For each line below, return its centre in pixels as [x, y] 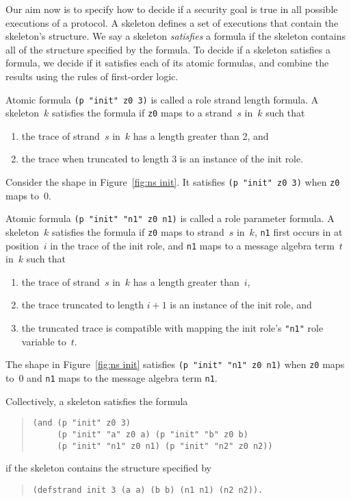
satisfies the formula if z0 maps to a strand [142, 113]
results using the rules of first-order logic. [92, 76]
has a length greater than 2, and [201, 135]
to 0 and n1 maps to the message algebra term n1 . [112, 377]
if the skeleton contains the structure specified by [108, 468]
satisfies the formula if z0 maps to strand [138, 231]
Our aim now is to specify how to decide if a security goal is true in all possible [172, 9]
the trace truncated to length [82, 305]
